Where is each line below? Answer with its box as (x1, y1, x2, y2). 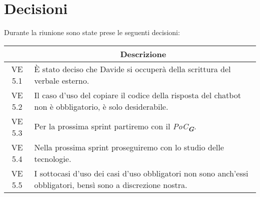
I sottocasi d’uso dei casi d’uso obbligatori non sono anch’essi (34, 167, 248, 179)
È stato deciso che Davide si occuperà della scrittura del (34, 63, 231, 75)
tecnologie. (34, 152, 71, 164)
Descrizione (120, 48, 166, 60)
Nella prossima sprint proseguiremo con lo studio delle (34, 141, 224, 153)
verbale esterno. (34, 74, 89, 86)
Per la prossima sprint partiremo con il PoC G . (34, 120, 196, 133)
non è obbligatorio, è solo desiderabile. (34, 100, 168, 112)
